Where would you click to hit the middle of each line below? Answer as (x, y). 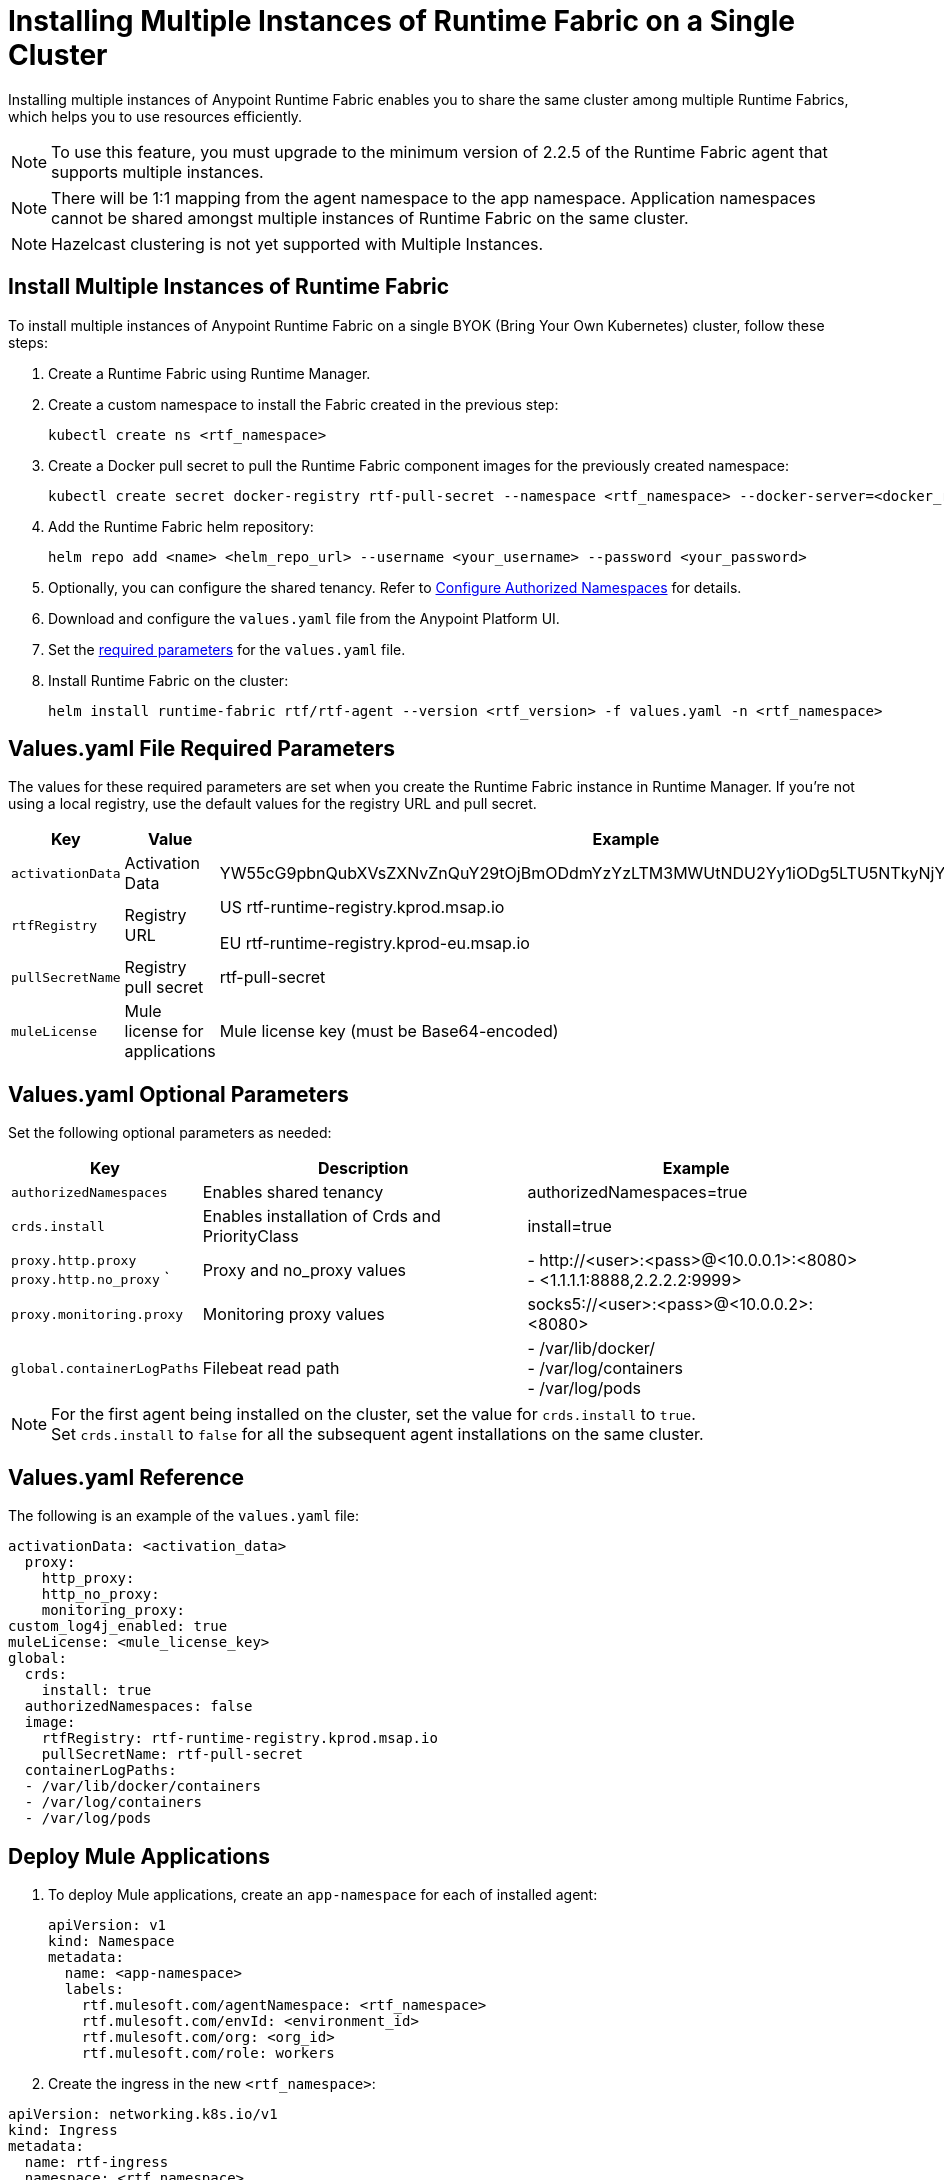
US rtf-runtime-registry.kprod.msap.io (362, 907)
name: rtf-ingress (96, 2161)
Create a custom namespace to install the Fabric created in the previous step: (303, 404)
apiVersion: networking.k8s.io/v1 (143, 2113)
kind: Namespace (111, 1940)
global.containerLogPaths (105, 1368)
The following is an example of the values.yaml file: (183, 1516)
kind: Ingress (63, 2129)
